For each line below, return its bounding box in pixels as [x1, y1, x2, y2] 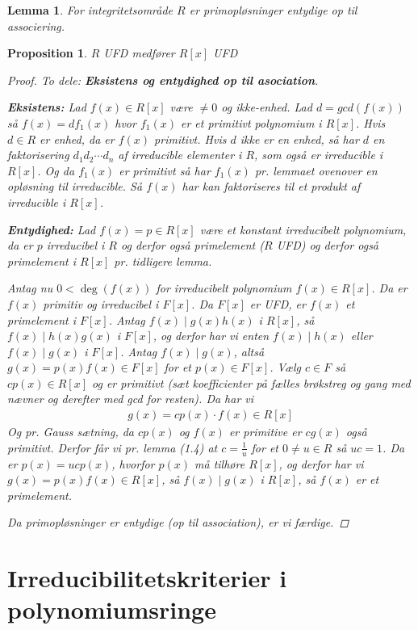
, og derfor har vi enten [153, 327, 270, 344]
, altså [233, 342, 265, 359]
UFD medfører [103, 44, 175, 61]
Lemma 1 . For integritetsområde [7, 2, 173, 18]
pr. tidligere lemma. [114, 252, 212, 269]
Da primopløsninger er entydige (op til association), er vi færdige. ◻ [7, 514, 349, 531]
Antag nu [7, 279, 53, 296]
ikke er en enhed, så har [240, 130, 359, 147]
